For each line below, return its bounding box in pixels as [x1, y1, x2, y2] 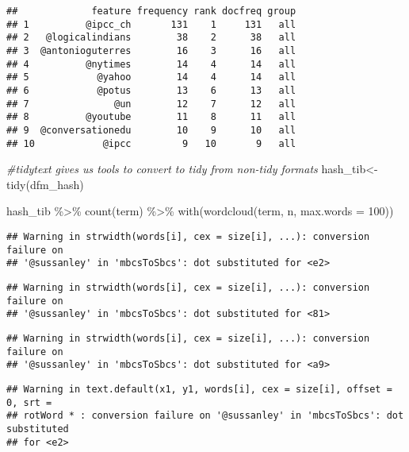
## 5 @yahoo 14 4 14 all [6, 71, 296, 83]
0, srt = [6, 396, 52, 408]
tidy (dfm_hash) [6, 176, 84, 192]
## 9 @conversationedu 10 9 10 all [6, 124, 296, 136]
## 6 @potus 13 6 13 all [6, 84, 296, 96]
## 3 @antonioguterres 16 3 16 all [6, 44, 296, 56]
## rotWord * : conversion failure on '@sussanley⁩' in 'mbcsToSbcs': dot [6, 410, 404, 422]
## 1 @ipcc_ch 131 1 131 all [6, 18, 296, 30]
